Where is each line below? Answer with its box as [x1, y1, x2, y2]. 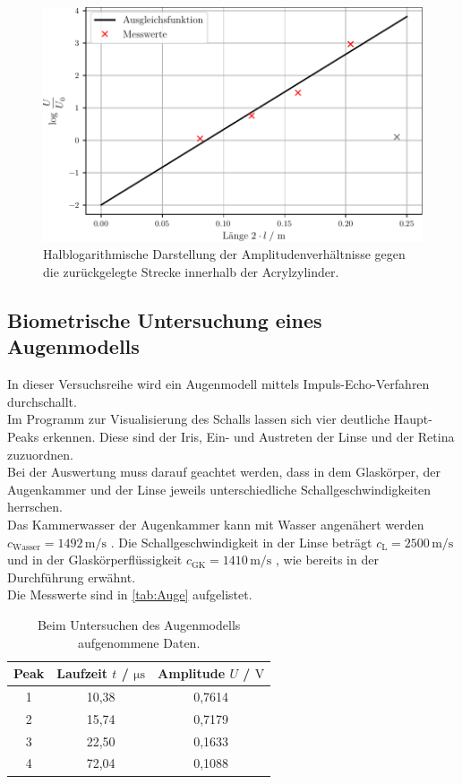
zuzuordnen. [7, 444, 73, 463]
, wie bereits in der [276, 550, 379, 569]
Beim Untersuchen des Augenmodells [37, 615, 241, 633]
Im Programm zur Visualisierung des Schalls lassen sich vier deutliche [7, 409, 390, 428]
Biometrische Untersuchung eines [7, 306, 322, 333]
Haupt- [393, 409, 432, 428]
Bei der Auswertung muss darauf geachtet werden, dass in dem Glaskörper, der [7, 462, 441, 481]
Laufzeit [56, 664, 107, 683]
